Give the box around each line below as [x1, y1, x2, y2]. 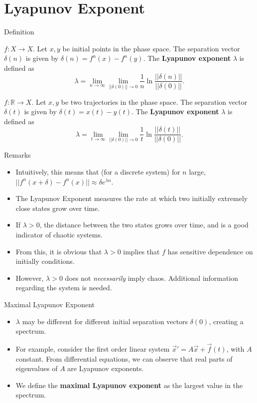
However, [15, 272, 44, 283]
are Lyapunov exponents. [67, 363, 144, 374]
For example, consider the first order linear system [15, 343, 170, 354]
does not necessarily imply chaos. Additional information [65, 272, 239, 283]
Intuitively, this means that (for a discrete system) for [15, 167, 180, 177]
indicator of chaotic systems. [15, 229, 103, 239]
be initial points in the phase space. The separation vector [62, 43, 240, 53]
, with [226, 343, 245, 354]
